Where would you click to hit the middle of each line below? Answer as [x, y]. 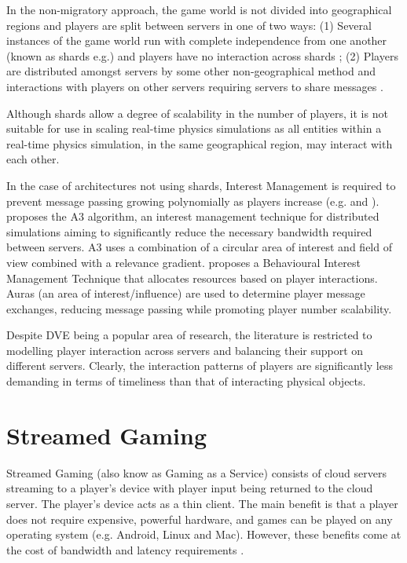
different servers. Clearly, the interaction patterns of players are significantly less [200, 366]
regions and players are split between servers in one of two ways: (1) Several [189, 25]
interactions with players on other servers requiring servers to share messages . [195, 86]
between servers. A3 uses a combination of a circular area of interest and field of [199, 247]
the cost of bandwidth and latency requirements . [125, 549]
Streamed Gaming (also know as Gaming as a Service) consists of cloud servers [196, 472]
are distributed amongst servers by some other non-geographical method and [191, 71]
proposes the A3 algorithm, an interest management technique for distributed [193, 216]
